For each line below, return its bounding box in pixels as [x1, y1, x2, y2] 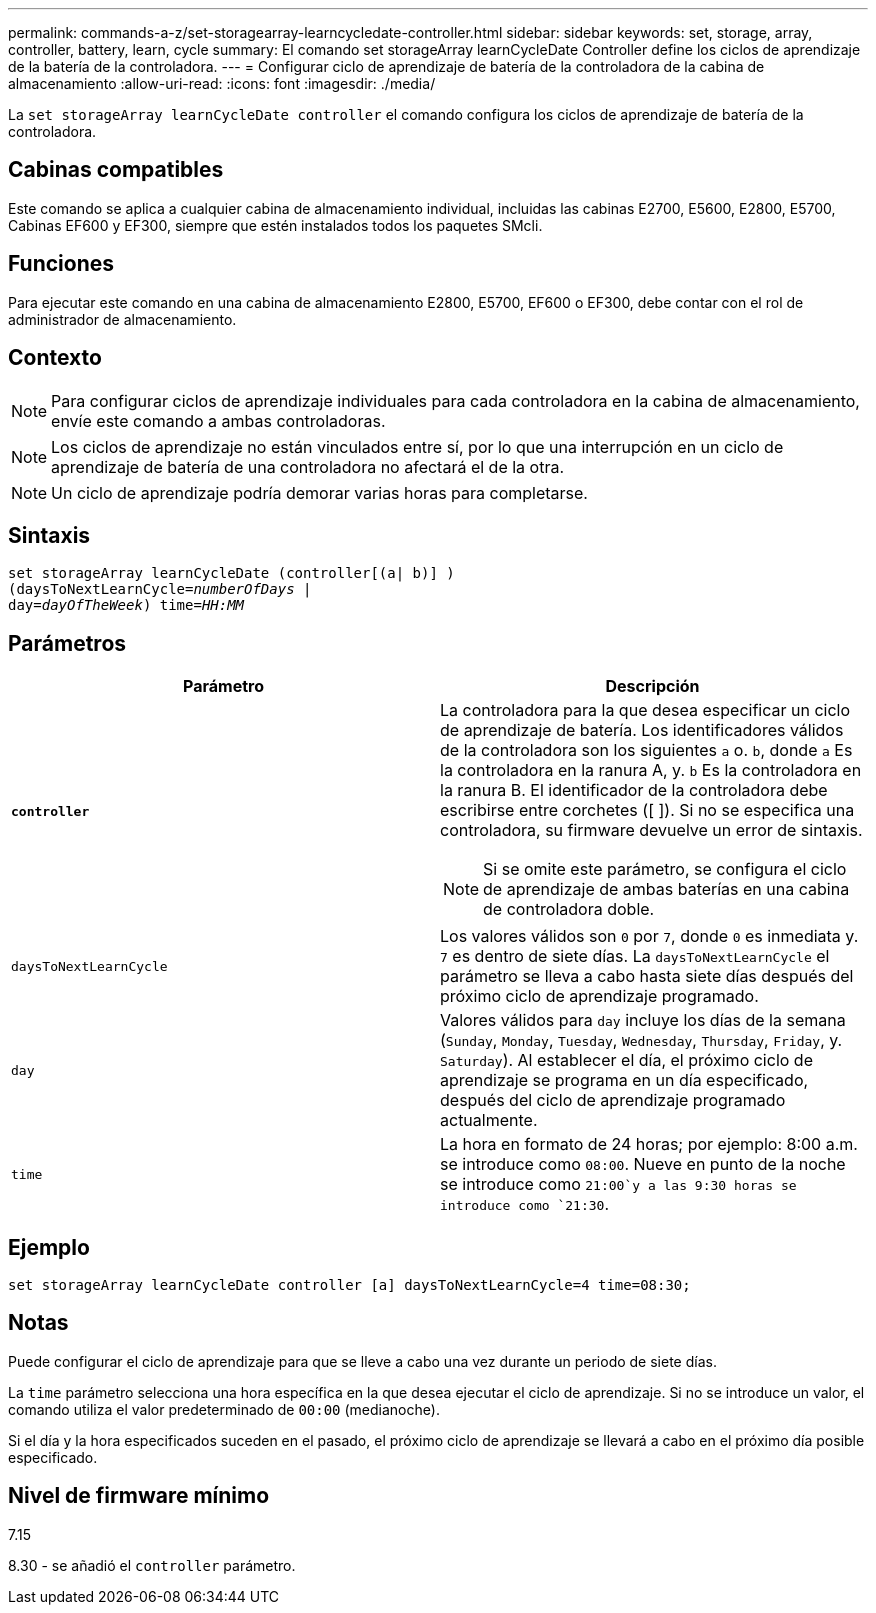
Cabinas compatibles [8, 157, 224, 183]
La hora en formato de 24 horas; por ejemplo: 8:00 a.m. [440, 1134, 858, 1155]
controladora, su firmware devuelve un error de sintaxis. [440, 820, 863, 841]
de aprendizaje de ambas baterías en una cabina [483, 879, 850, 900]
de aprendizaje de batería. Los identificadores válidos [440, 720, 844, 741]
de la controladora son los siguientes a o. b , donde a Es [440, 740, 853, 761]
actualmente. [440, 1110, 538, 1131]
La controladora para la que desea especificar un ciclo [440, 700, 851, 721]
